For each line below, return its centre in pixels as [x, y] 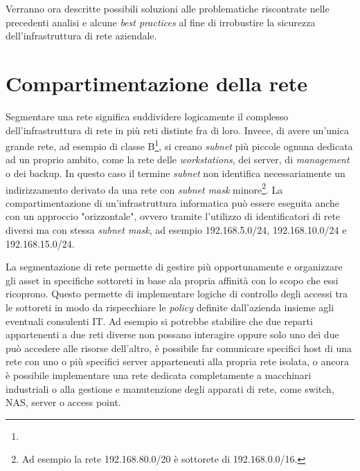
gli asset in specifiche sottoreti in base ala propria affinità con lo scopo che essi [172, 280]
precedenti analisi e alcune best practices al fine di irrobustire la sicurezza [161, 22]
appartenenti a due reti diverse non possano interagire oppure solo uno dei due [172, 334]
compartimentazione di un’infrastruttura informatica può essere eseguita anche [173, 202]
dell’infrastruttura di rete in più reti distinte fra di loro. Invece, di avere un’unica [177, 130]
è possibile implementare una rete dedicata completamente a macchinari [159, 375]
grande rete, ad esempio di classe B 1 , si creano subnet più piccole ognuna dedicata [179, 145]
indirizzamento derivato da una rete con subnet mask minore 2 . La [144, 188]
